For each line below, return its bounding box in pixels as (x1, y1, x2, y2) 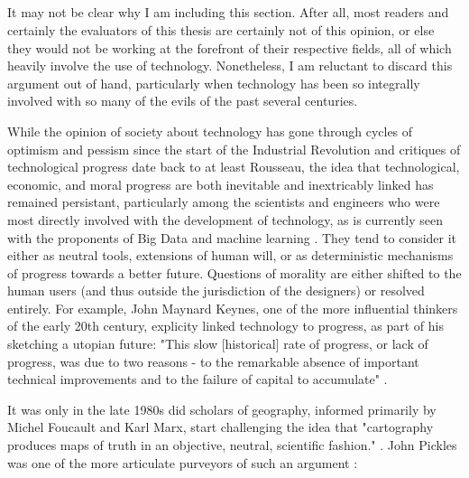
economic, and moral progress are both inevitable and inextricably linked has (7, 174, 434, 193)
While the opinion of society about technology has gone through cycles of (7, 121, 413, 140)
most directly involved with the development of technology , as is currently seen (7, 210, 444, 229)
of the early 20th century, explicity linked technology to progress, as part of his (7, 316, 444, 335)
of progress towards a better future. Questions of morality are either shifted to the (7, 263, 462, 282)
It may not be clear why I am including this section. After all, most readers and (7, 3, 449, 22)
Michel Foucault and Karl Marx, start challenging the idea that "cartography (7, 417, 434, 436)
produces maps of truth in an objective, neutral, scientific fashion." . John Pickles (7, 436, 457, 455)
